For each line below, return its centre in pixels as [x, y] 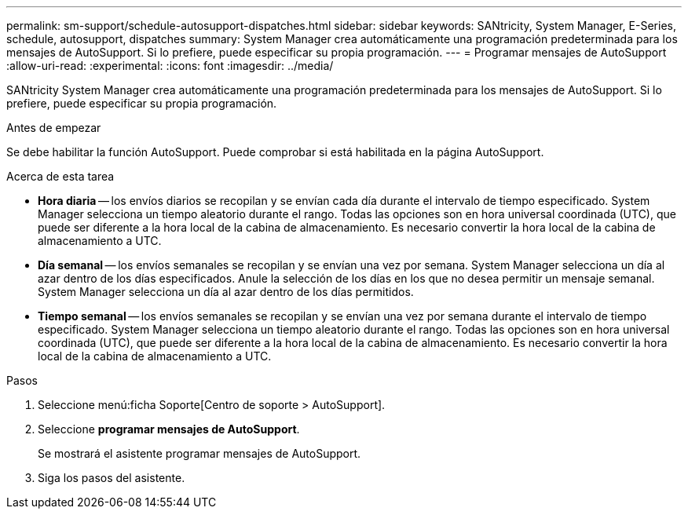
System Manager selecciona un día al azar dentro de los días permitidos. [226, 292]
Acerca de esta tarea [60, 176]
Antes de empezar [54, 128]
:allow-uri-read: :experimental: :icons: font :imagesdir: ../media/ [170, 66]
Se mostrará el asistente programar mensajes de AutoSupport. [199, 453]
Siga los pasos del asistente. [112, 478]
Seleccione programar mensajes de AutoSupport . [169, 429]
